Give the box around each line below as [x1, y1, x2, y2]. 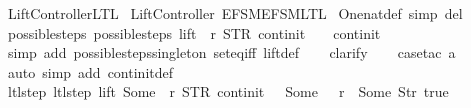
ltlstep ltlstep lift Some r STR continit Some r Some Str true [7, 81, 449, 102]
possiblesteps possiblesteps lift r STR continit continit [7, 22, 381, 43]
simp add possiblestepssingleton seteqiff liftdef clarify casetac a [7, 42, 456, 63]
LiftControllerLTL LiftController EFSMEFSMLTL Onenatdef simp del [7, 3, 463, 23]
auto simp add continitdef [7, 61, 174, 82]
